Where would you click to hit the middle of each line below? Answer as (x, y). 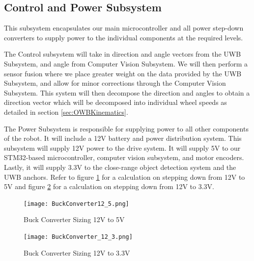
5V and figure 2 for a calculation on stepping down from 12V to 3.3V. (109, 186)
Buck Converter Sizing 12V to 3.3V (77, 252)
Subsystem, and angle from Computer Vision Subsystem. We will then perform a (126, 63)
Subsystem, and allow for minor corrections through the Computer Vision (115, 83)
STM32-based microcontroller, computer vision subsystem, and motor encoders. (124, 157)
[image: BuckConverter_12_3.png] (78, 237)
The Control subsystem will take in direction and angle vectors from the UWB (123, 54)
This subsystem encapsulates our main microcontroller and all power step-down (124, 28)
